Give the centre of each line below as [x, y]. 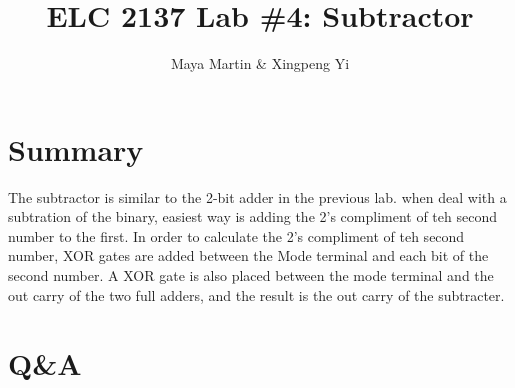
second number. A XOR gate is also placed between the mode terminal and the [251, 275]
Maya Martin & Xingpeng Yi [260, 63]
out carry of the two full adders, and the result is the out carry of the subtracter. [256, 294]
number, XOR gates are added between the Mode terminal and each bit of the [248, 255]
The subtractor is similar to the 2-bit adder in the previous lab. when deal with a [257, 196]
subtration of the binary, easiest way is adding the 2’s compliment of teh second [252, 216]
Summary [76, 148]
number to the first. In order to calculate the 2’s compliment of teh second [236, 235]
